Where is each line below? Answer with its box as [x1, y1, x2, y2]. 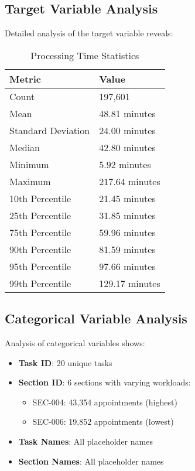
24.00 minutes [99, 123, 156, 137]
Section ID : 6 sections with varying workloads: [18, 376, 191, 388]
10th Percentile [9, 191, 71, 205]
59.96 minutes [99, 225, 156, 239]
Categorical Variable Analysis [5, 309, 187, 327]
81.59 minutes [99, 242, 156, 256]
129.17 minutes [99, 276, 160, 290]
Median [9, 140, 40, 154]
